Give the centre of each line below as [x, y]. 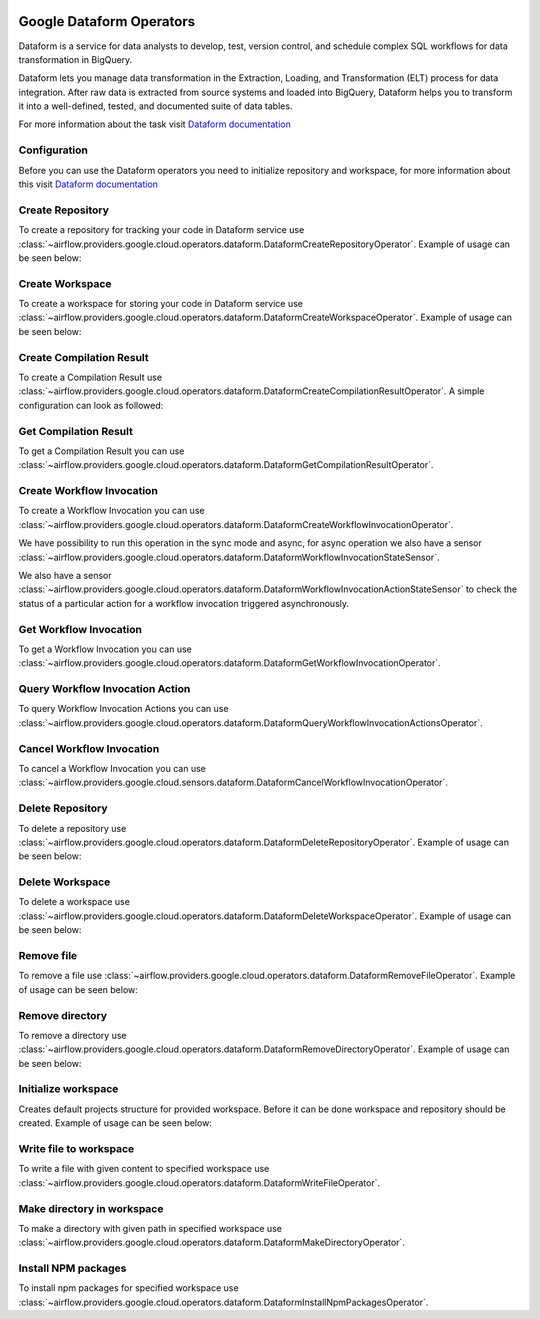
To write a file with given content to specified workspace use [144, 1169]
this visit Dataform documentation [88, 184]
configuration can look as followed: [91, 405]
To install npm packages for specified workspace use [128, 1288]
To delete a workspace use [74, 902]
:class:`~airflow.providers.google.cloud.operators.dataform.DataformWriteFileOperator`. [199, 1182]
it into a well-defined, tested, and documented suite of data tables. [155, 106]
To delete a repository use [72, 828]
